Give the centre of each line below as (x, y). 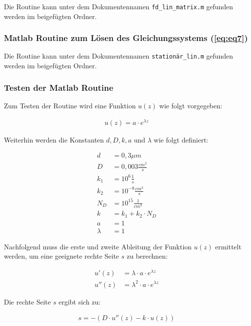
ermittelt (228, 246)
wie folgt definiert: (181, 139)
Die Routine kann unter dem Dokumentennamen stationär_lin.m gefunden (119, 56)
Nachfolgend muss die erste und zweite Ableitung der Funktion (98, 246)
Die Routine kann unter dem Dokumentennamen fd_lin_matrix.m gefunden (119, 6)
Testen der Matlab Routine (59, 87)
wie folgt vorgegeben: (191, 105)
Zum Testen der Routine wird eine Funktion (70, 105)
